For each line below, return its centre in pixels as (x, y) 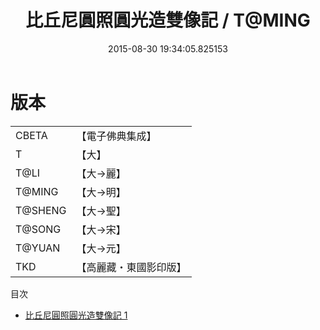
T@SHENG (41, 210)
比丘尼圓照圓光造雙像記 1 (76, 315)
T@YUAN (38, 248)
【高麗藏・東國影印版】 (131, 267)
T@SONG (38, 229)
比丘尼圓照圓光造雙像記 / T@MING (168, 20)
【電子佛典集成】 (116, 136)
